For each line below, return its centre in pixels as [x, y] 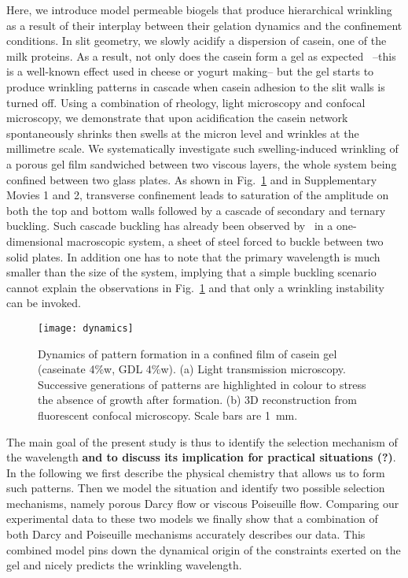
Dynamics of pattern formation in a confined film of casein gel [187, 353]
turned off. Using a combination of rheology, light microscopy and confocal [186, 102]
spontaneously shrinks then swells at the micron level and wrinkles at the [183, 133]
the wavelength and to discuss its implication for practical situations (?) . [201, 457]
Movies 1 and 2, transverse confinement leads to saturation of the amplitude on [198, 195]
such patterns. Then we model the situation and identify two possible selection [196, 488]
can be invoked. [44, 303]
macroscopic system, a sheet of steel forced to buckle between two [225, 241]
